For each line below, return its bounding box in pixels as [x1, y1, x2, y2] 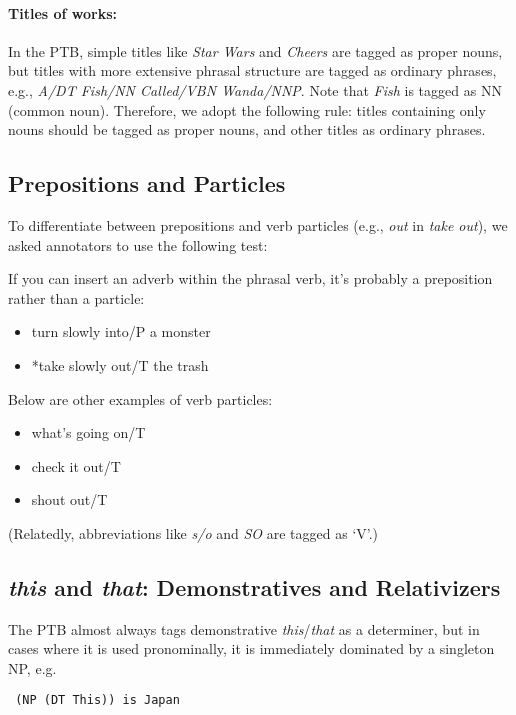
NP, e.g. [8, 657, 57, 678]
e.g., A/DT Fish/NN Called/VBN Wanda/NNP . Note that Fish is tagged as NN [8, 79, 502, 100]
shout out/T [31, 489, 108, 510]
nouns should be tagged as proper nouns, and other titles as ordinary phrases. [8, 119, 486, 140]
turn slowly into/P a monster [31, 321, 211, 342]
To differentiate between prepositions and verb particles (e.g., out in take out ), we [8, 214, 508, 235]
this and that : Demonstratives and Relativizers [8, 571, 501, 602]
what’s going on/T [31, 422, 146, 443]
